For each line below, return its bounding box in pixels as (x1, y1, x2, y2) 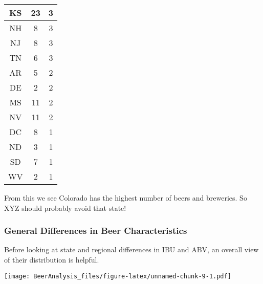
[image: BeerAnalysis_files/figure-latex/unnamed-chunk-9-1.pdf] (4, 272, 231, 280)
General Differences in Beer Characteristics (4, 224, 187, 237)
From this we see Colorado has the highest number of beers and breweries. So (4, 192, 247, 203)
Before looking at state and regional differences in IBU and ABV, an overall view (4, 244, 259, 255)
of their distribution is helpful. (4, 254, 99, 265)
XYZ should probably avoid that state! (4, 202, 126, 213)
